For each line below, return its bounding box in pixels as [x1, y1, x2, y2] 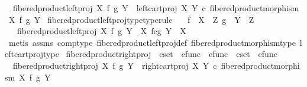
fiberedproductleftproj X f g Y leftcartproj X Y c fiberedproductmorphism [12, 2, 299, 14]
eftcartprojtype [5, 48, 59, 60]
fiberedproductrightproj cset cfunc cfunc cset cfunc [66, 48, 277, 60]
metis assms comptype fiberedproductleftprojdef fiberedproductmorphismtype [8, 36, 296, 48]
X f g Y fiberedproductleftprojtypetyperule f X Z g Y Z [8, 13, 254, 25]
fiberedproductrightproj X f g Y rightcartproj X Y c [12, 59, 217, 71]
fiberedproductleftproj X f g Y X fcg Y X [17, 25, 186, 37]
